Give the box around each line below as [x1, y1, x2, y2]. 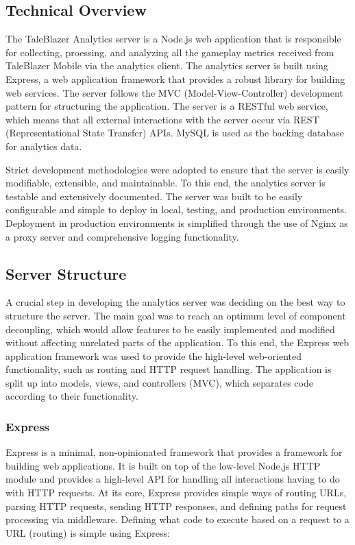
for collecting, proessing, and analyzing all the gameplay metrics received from [5, 45, 334, 59]
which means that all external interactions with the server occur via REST [5, 112, 319, 126]
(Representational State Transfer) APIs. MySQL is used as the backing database [5, 125, 344, 140]
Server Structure [5, 263, 127, 284]
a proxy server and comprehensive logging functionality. [5, 229, 239, 243]
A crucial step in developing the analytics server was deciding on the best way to [5, 295, 345, 309]
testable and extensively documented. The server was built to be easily [5, 189, 303, 203]
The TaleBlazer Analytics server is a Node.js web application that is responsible [5, 32, 341, 46]
